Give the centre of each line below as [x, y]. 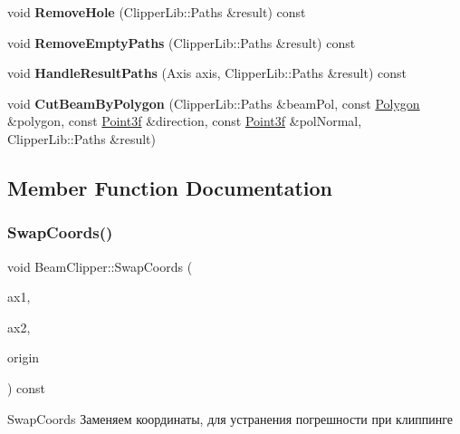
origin [24, 357]
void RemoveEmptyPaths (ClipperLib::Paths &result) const [182, 42]
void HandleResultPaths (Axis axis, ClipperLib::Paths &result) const [207, 73]
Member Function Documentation [170, 187]
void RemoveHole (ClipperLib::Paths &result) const [157, 12]
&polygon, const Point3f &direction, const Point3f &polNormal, [185, 121]
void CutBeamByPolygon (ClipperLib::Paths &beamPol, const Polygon [214, 103]
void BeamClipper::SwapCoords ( [100, 266]
